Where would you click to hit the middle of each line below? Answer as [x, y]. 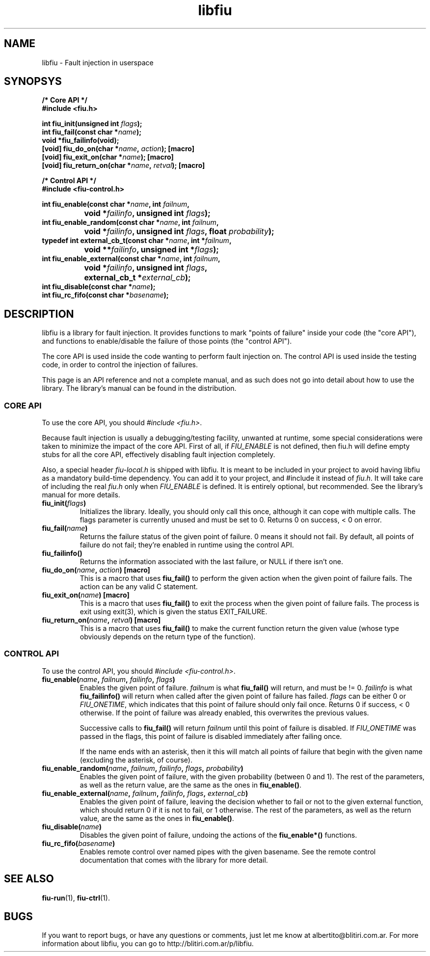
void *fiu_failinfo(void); [81, 140]
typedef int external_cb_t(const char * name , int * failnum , [137, 241]
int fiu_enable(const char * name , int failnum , [116, 204]
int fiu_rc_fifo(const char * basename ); [105, 295]
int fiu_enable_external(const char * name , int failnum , [131, 259]
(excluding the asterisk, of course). [136, 760]
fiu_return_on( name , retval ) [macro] [101, 620]
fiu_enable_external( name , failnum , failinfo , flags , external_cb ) [145, 793]
